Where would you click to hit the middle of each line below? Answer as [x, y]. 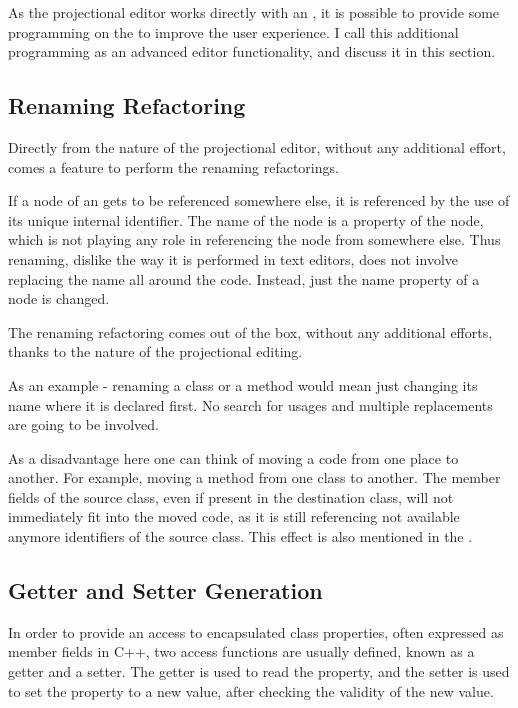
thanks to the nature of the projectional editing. [155, 351]
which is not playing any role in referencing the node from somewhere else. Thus [254, 239]
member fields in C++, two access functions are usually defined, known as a [241, 651]
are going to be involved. [83, 424]
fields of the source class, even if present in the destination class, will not [231, 496]
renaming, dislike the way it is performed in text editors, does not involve [233, 258]
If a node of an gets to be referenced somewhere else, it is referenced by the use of [259, 200]
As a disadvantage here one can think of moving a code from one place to [233, 457]
